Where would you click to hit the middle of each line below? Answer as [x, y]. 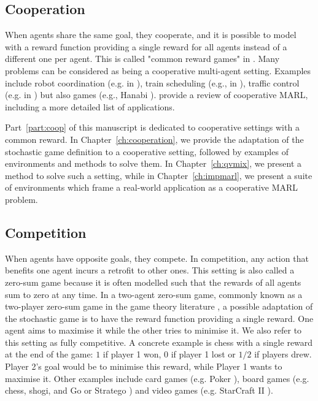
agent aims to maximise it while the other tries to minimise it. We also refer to [153, 330]
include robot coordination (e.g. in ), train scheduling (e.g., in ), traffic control [152, 82]
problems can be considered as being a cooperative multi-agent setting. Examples [158, 70]
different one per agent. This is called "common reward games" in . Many [142, 59]
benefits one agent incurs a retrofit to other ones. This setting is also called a [150, 270]
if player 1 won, [132, 354]
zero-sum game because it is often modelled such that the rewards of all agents [153, 282]
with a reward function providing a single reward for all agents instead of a [146, 46]
